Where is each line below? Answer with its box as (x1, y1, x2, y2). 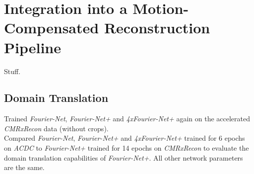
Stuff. (4, 66, 21, 76)
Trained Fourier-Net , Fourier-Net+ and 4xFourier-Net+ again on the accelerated (4, 113, 251, 124)
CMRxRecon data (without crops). (4, 123, 109, 133)
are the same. (4, 162, 45, 173)
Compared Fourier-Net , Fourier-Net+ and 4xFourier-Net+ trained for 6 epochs (4, 133, 245, 143)
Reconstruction (104, 17, 210, 38)
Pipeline (4, 37, 61, 57)
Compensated (4, 17, 99, 38)
